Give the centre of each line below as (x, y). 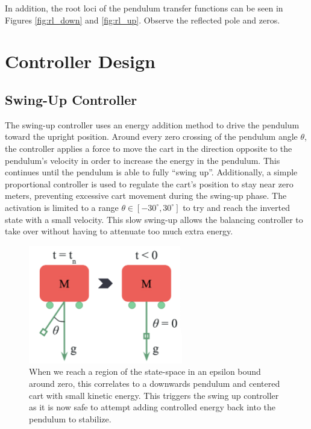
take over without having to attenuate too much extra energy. (119, 231)
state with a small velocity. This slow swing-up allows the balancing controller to (154, 219)
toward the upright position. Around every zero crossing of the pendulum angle (151, 136)
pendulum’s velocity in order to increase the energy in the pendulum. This (143, 160)
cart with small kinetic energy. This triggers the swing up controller (154, 395)
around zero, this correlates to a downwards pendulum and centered (155, 383)
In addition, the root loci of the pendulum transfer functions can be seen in (144, 8)
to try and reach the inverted (237, 207)
